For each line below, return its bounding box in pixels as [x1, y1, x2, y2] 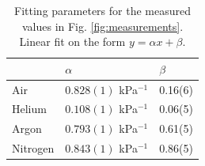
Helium [12, 100, 47, 117]
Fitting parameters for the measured [14, 2, 191, 18]
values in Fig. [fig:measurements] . [21, 17, 184, 34]
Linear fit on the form [19, 33, 126, 50]
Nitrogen [12, 140, 55, 157]
